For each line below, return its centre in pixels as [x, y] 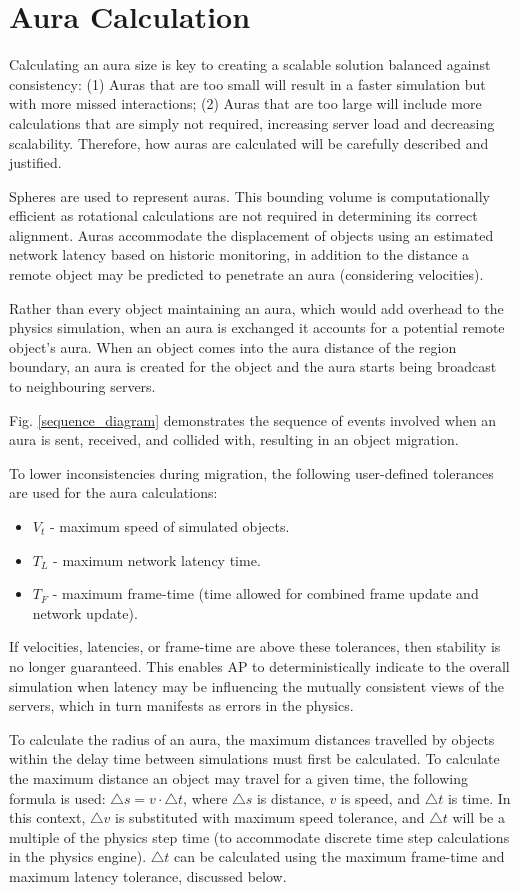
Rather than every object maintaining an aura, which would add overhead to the [256, 307]
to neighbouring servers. [82, 386]
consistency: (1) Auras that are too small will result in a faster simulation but [247, 83]
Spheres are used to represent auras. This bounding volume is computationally [249, 195]
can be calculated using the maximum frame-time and [339, 856]
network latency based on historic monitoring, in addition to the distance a [239, 254]
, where [205, 797]
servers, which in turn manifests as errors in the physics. [181, 705]
